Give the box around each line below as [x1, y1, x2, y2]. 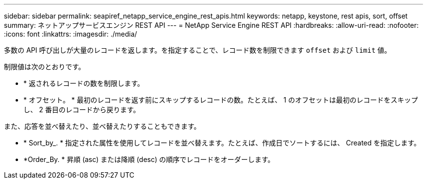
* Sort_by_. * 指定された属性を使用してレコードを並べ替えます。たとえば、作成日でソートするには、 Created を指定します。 [23, 139, 421, 147]
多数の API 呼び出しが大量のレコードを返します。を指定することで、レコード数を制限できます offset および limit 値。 [4, 46, 391, 54]
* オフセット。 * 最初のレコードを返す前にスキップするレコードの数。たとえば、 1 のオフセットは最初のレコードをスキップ [23, 96, 418, 104]
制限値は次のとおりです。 [4, 62, 85, 71]
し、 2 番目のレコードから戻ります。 [23, 105, 140, 114]
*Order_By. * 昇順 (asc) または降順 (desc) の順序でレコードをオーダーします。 [23, 155, 275, 163]
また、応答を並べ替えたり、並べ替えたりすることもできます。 [4, 122, 201, 130]
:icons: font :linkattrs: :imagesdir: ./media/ [4, 30, 137, 38]
